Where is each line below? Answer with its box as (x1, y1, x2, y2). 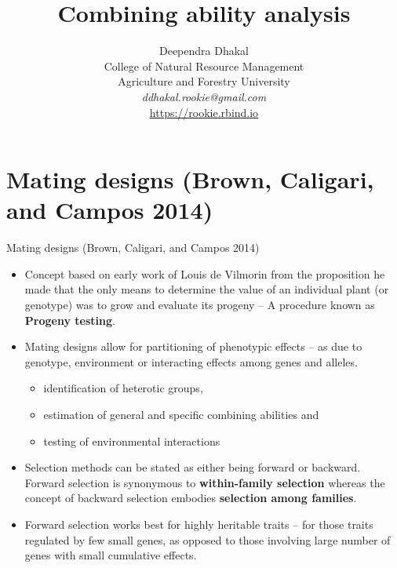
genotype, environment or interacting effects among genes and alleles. (24, 353, 358, 370)
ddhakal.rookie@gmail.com (141, 88, 267, 104)
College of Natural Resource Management (104, 57, 304, 74)
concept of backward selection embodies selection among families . (24, 490, 357, 506)
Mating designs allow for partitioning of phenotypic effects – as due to (24, 338, 362, 355)
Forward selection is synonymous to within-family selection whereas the (24, 474, 385, 490)
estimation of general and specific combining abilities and (43, 406, 319, 422)
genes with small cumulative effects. (24, 547, 197, 563)
